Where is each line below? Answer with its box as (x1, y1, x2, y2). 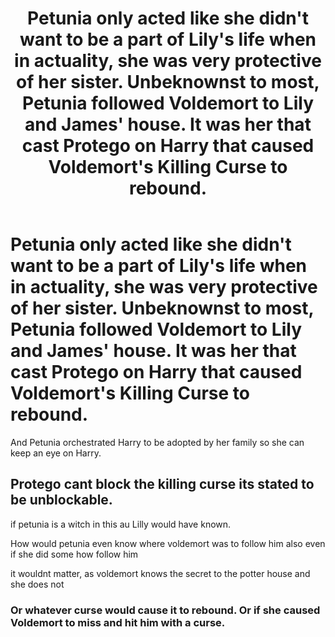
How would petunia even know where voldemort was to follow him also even (10, 537, 326, 549)
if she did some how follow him (10, 548, 139, 560)
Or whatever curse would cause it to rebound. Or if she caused (10, 603, 321, 617)
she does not (10, 578, 65, 590)
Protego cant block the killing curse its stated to (10, 476, 315, 493)
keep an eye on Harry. (10, 447, 102, 459)
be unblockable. (10, 492, 113, 509)
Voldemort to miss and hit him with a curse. (10, 615, 226, 629)
